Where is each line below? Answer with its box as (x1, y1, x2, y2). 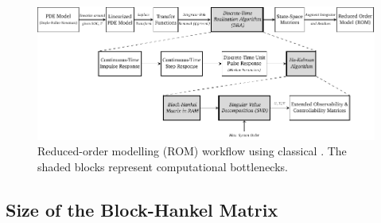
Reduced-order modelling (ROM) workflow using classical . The (37, 143, 347, 159)
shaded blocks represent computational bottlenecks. (37, 158, 288, 175)
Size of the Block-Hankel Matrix (6, 198, 278, 221)
